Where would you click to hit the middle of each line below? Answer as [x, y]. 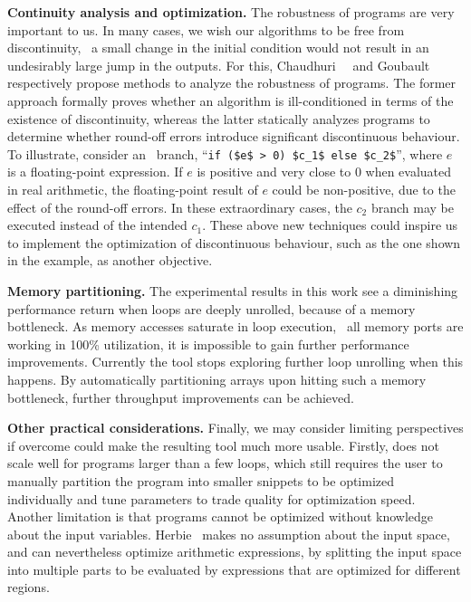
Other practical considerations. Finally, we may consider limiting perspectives [235, 428]
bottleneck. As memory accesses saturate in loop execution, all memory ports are [235, 326]
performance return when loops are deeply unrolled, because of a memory [211, 308]
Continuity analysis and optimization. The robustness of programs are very [231, 12]
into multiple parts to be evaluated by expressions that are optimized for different [234, 569]
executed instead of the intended [97, 225]
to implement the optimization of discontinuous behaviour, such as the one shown [234, 242]
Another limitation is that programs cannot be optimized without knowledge [221, 516]
